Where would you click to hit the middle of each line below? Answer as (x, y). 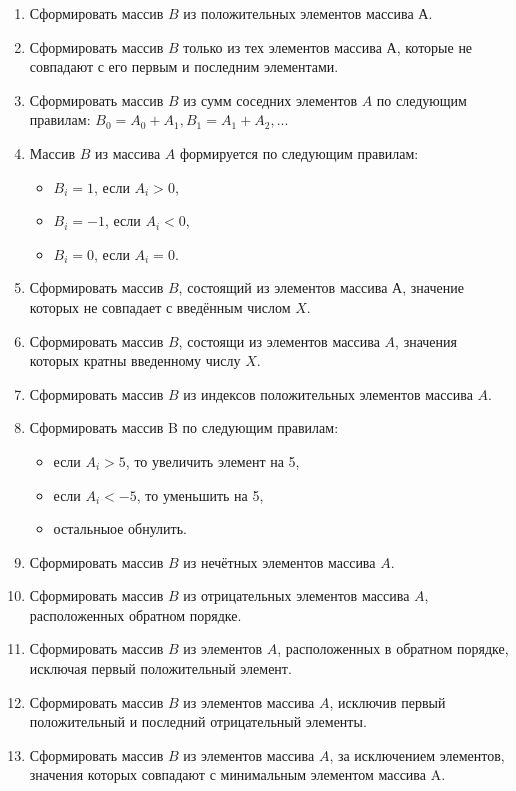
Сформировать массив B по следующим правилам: (184, 427)
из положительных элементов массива (298, 13)
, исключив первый (387, 701)
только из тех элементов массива (282, 46)
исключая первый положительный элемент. (160, 668)
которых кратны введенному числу (135, 360)
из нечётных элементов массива (279, 561)
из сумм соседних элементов (270, 99)
